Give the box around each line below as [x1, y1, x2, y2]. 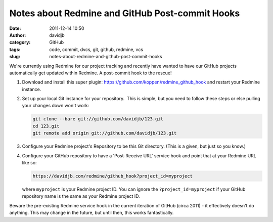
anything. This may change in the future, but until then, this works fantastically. [9, 210, 174, 216]
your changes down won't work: [22, 103, 89, 109]
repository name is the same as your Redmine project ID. [22, 193, 140, 199]
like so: [22, 159, 37, 165]
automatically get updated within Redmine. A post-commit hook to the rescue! [9, 70, 172, 76]
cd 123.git [32, 123, 60, 129]
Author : [9, 32, 26, 38]
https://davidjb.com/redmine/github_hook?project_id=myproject [32, 173, 193, 179]
